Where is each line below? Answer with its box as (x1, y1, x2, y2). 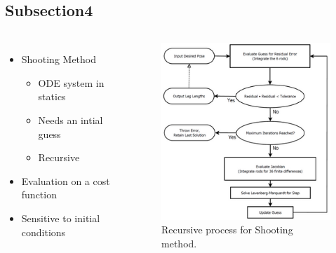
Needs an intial (38, 112, 103, 127)
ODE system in (38, 75, 105, 90)
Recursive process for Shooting (161, 222, 293, 237)
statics (38, 89, 66, 104)
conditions (21, 224, 66, 239)
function (21, 187, 57, 202)
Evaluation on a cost (21, 173, 110, 188)
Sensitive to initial (21, 210, 100, 225)
